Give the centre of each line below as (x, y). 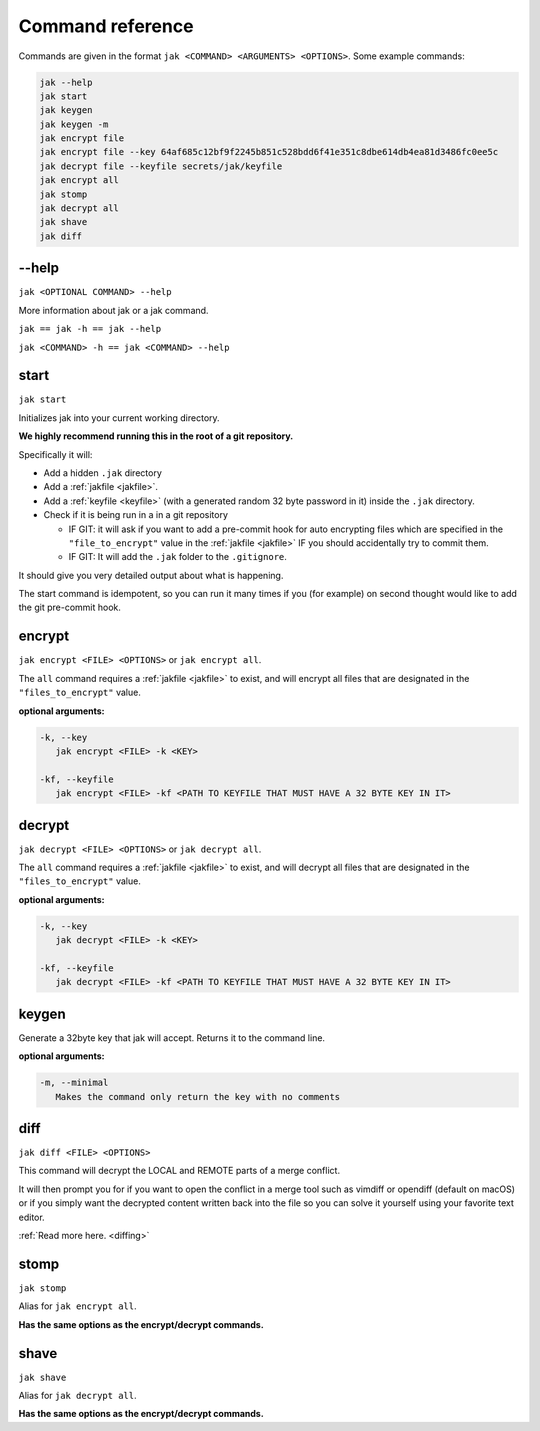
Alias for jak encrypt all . (77, 1306)
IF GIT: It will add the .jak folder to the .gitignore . (177, 557)
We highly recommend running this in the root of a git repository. (156, 436)
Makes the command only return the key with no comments (198, 1096)
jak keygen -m (74, 124)
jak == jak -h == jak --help (90, 329)
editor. (31, 1217)
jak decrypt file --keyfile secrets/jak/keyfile (161, 166)
